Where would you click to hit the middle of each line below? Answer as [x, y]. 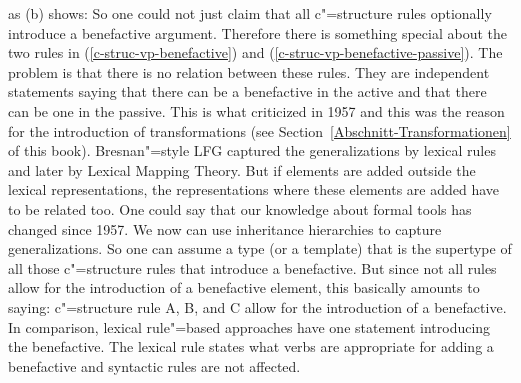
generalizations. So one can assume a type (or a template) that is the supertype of [260, 248]
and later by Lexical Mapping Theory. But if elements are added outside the [242, 169]
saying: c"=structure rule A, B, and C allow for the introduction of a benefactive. [257, 306]
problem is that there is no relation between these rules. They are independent [249, 71]
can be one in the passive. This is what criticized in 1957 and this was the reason [256, 110]
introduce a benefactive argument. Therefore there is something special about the [257, 32]
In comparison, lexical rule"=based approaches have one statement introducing [249, 326]
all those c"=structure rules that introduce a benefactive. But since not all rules [252, 267]
